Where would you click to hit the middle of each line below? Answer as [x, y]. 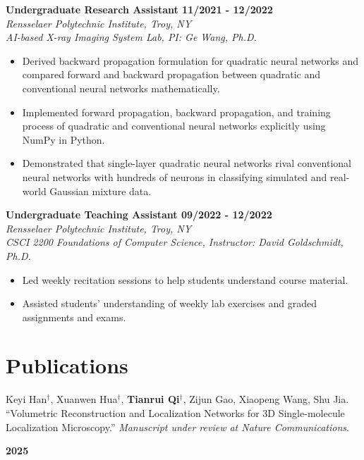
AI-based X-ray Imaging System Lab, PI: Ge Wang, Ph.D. [131, 37]
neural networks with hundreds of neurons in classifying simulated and [175, 176]
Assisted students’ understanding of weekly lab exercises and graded [170, 303]
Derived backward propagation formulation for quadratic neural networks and [190, 60]
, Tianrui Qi [150, 399]
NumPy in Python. [63, 139]
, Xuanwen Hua [84, 399]
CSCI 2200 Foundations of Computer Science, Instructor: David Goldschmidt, [175, 242]
